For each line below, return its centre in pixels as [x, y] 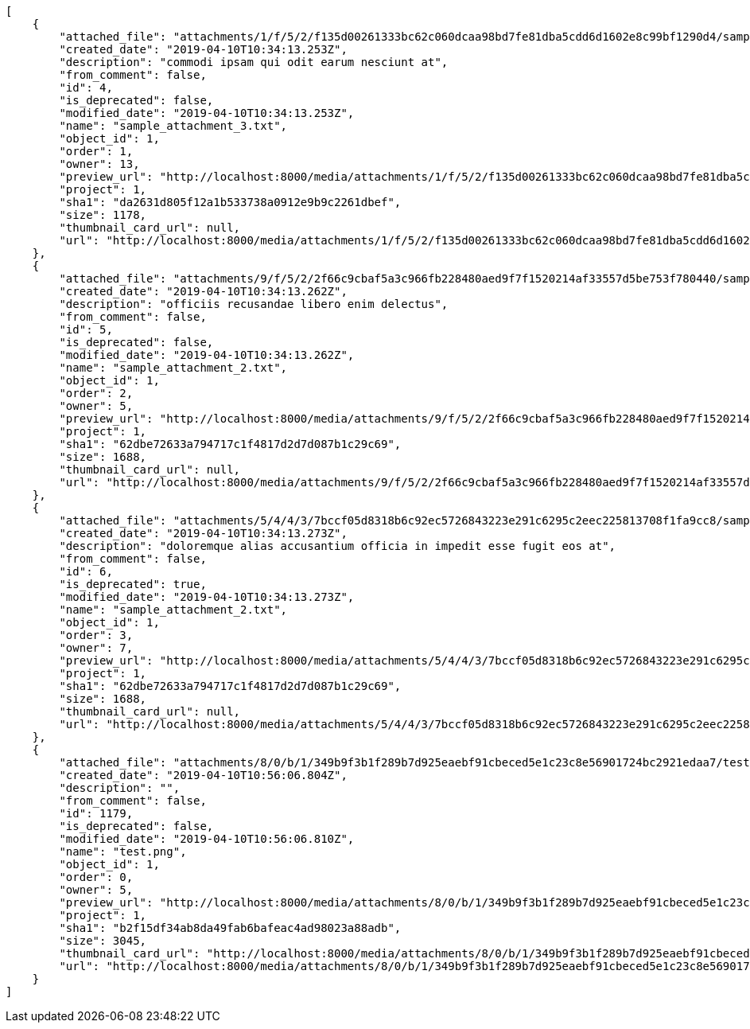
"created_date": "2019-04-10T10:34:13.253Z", [203, 49]
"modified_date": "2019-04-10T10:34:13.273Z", [207, 597]
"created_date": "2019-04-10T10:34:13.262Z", [203, 291]
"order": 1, [96, 151]
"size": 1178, [103, 215]
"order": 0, [96, 877]
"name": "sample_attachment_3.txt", [173, 126]
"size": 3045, [103, 941]
